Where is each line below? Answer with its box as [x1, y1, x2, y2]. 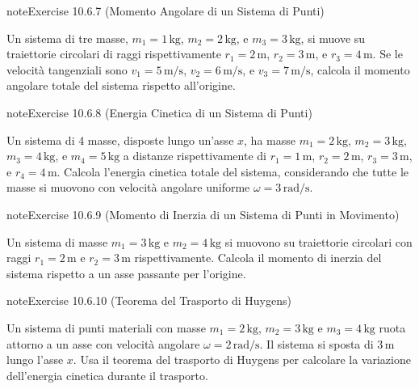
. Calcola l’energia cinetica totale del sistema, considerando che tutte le [57, 163, 409, 180]
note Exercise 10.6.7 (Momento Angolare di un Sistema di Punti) [6, 2, 325, 19]
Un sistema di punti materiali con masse [6, 319, 206, 336]
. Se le [372, 45, 403, 62]
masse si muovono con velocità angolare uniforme [6, 179, 250, 196]
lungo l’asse [6, 351, 64, 368]
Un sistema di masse [6, 233, 108, 250]
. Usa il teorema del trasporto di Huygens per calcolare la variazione [73, 351, 411, 368]
